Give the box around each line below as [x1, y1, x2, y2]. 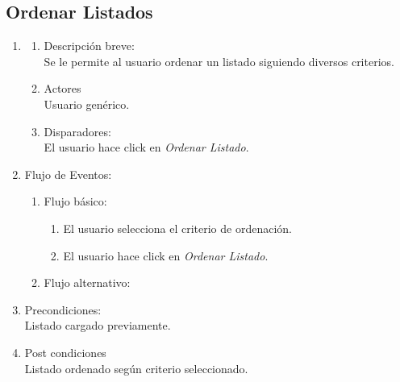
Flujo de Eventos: [24, 165, 112, 182]
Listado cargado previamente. [24, 317, 171, 334]
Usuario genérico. [44, 95, 130, 112]
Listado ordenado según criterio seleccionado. [24, 359, 248, 376]
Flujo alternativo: [44, 274, 131, 291]
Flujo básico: [44, 193, 107, 210]
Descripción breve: [44, 37, 135, 54]
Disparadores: [44, 122, 111, 139]
